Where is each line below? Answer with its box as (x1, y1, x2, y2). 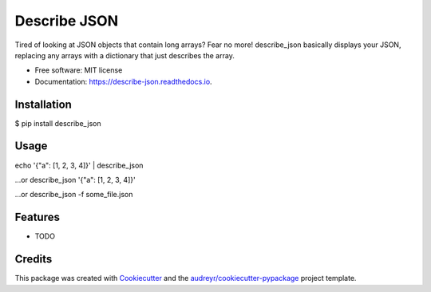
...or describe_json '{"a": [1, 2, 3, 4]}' (14, 175, 136, 184)
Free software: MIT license (34, 65, 123, 75)
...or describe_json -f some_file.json (14, 190, 133, 199)
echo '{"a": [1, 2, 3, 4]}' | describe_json (14, 160, 144, 170)
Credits (14, 252, 53, 266)
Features (14, 211, 60, 224)
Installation (14, 97, 72, 111)
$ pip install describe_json (14, 118, 101, 128)
